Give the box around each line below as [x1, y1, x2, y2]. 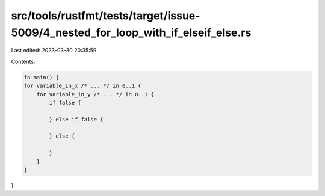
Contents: [11, 58, 36, 65]
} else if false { [49, 116, 104, 123]
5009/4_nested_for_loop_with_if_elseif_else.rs [11, 26, 252, 39]
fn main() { [23, 74, 60, 81]
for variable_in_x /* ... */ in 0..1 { [23, 82, 141, 90]
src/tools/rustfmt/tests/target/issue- [11, 9, 200, 22]
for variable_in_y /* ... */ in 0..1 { [36, 91, 155, 97]
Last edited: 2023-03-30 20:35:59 [11, 47, 97, 54]
